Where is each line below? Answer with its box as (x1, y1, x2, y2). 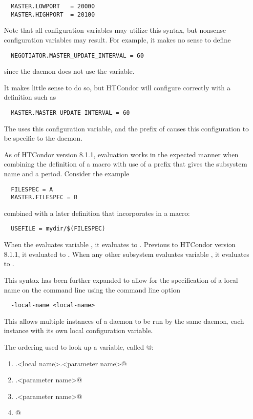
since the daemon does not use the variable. (4, 66, 135, 76)
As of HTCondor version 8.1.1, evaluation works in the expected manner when (4, 149, 239, 159)
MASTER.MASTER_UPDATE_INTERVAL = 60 (11, 109, 130, 116)
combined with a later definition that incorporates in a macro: (4, 208, 190, 218)
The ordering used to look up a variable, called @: (4, 341, 154, 352)
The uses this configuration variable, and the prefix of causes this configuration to (4, 123, 249, 133)
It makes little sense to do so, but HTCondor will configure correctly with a (4, 82, 231, 92)
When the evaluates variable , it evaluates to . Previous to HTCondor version (4, 239, 236, 250)
